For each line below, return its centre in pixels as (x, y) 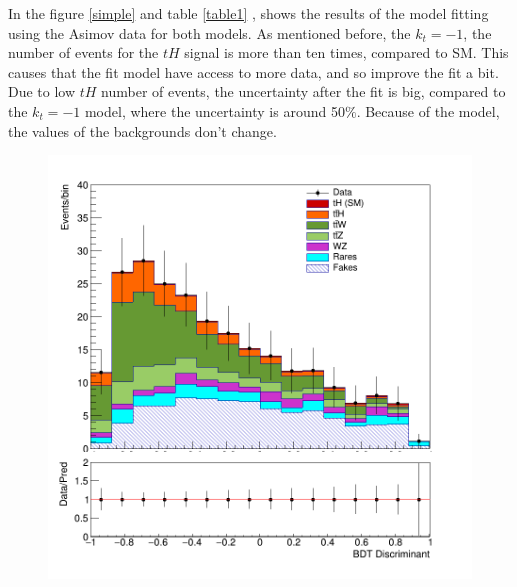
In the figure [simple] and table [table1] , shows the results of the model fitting (248, 13)
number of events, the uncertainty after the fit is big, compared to (303, 91)
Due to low (42, 91)
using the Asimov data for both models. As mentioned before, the (209, 32)
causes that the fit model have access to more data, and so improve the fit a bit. (253, 71)
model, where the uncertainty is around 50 (214, 110)
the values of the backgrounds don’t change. (142, 130)
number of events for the (83, 52)
